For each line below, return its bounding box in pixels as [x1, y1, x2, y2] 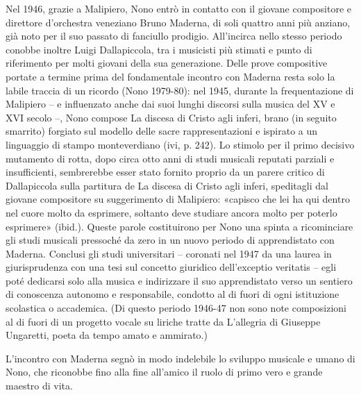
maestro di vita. [6, 378, 73, 393]
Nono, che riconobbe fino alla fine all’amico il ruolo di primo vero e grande [6, 364, 323, 379]
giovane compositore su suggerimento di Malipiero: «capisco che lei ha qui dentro [6, 192, 350, 206]
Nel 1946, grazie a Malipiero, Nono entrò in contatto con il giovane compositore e [6, 1, 351, 15]
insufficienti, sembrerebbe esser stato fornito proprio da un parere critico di [6, 165, 325, 179]
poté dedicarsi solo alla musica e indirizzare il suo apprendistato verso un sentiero [6, 273, 353, 287]
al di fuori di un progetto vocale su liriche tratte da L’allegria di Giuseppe [6, 314, 321, 328]
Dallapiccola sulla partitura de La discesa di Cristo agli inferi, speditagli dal [6, 178, 328, 192]
